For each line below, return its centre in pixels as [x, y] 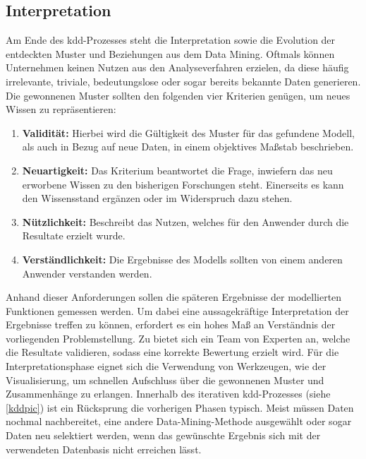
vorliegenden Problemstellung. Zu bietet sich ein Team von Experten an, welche [178, 338]
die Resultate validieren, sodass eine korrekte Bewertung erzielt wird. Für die [172, 352]
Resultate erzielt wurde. [74, 236]
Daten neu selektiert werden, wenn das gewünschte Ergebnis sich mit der [163, 435]
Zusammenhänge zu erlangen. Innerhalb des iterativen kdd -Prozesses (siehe [168, 394]
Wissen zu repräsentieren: [61, 109]
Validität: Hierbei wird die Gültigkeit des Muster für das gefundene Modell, [188, 132]
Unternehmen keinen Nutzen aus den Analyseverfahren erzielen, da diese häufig [177, 67]
